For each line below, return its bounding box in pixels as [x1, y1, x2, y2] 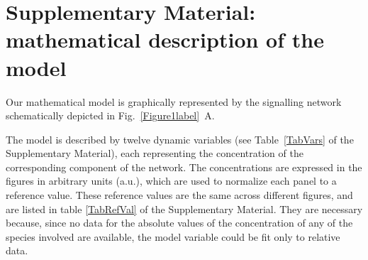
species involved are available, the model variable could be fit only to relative [6, 229, 340, 244]
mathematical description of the [6, 25, 324, 54]
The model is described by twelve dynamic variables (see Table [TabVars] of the [6, 131, 354, 146]
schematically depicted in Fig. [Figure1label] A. [6, 108, 215, 123]
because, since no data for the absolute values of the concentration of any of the [6, 215, 353, 230]
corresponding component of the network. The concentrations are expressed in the [6, 159, 362, 174]
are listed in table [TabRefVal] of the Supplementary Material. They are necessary [6, 201, 363, 216]
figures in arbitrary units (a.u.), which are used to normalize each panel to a [6, 173, 337, 188]
